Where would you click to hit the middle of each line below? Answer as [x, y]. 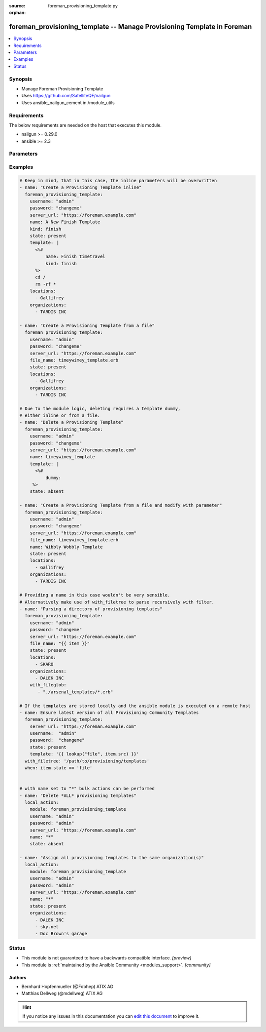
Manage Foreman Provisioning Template [62, 89]
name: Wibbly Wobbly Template [66, 547]
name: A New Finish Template [65, 222]
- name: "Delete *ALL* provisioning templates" [78, 795]
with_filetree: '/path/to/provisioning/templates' [87, 761]
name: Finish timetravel [75, 257]
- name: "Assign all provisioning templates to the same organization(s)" [112, 858]
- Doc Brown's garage [61, 934]
